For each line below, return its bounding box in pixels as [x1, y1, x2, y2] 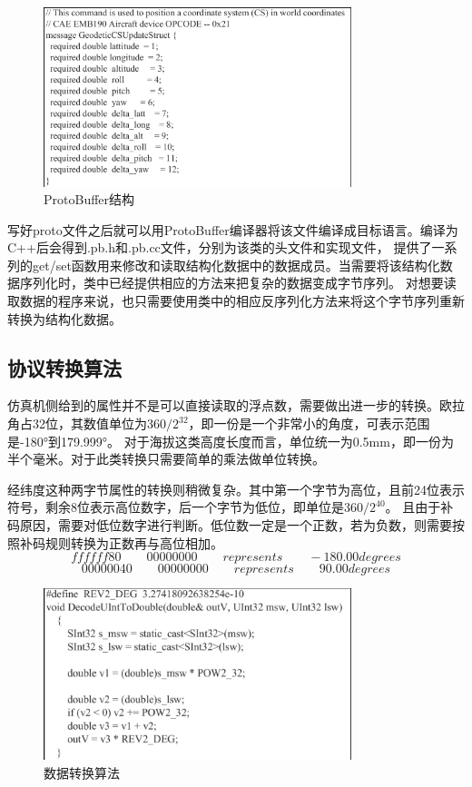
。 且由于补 [385, 497, 454, 516]
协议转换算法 [7, 353, 122, 381]
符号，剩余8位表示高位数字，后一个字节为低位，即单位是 [7, 497, 344, 516]
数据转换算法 [44, 762, 120, 782]
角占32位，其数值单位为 [7, 414, 147, 433]
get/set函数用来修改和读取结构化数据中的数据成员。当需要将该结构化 [32, 255, 440, 274]
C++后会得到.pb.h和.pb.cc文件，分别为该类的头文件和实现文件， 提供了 [7, 238, 432, 257]
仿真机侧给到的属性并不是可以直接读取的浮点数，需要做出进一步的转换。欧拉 [7, 396, 465, 415]
